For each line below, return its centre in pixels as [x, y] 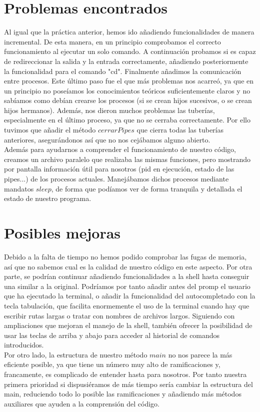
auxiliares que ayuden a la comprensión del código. [82, 403]
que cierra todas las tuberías [180, 130]
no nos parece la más [200, 354]
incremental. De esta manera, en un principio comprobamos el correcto [112, 41]
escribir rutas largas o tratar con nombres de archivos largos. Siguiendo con [119, 315]
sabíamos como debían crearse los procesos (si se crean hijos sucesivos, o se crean [128, 100]
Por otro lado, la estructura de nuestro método [76, 354]
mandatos [19, 188]
